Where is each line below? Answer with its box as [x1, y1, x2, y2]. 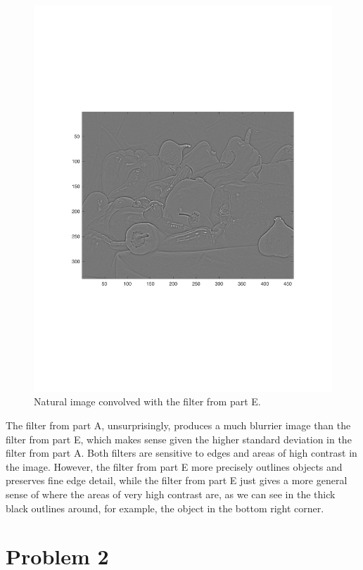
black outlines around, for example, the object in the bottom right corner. [6, 500, 324, 515]
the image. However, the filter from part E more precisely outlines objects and [6, 459, 343, 474]
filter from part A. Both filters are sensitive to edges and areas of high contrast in [6, 445, 357, 460]
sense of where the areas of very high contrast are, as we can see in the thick [6, 487, 336, 502]
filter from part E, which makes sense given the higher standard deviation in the [6, 431, 352, 446]
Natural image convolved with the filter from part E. [34, 394, 261, 409]
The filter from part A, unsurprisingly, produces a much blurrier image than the [6, 418, 351, 433]
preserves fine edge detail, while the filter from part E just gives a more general [6, 473, 348, 488]
